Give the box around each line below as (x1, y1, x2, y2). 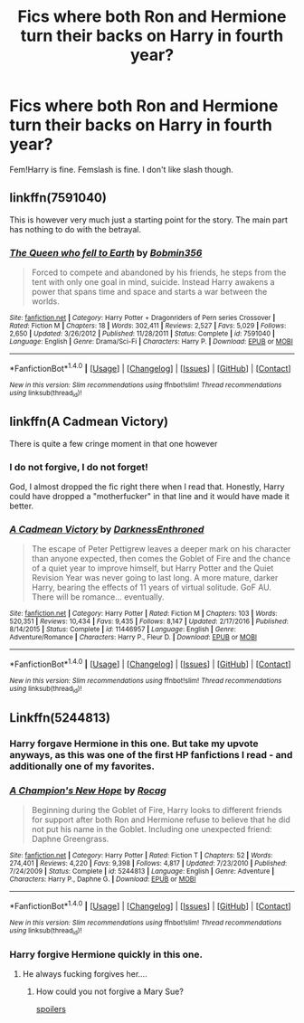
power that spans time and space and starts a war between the (31, 287, 268, 298)
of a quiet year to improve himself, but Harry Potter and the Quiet (31, 563, 274, 573)
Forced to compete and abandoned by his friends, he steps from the (31, 267, 287, 278)
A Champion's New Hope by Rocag (9, 784, 167, 797)
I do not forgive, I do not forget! (9, 460, 148, 473)
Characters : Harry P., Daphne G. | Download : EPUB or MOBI (9, 875, 196, 884)
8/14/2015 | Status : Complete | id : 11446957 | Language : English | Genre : (9, 625, 237, 634)
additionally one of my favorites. (9, 760, 156, 772)
